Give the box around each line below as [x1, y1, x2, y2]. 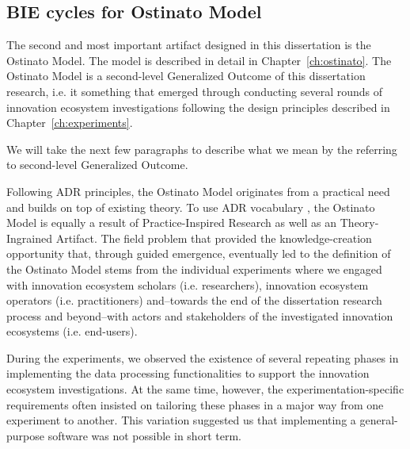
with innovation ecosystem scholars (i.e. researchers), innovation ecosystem [6, 276, 369, 293]
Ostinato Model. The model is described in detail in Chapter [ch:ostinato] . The [6, 52, 392, 68]
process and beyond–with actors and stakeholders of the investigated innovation [6, 307, 393, 324]
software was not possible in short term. [47, 427, 241, 443]
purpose [6, 427, 44, 443]
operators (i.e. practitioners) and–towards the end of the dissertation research [6, 292, 382, 309]
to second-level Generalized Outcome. [6, 156, 188, 173]
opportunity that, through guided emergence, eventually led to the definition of [6, 245, 391, 262]
